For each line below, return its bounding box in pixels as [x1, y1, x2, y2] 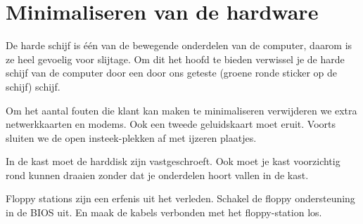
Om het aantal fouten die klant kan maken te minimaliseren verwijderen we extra [6, 103, 357, 117]
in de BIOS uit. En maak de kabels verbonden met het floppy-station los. [6, 205, 322, 220]
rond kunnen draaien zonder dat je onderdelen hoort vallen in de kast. [6, 167, 309, 182]
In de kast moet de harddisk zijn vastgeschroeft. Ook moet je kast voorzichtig [6, 154, 340, 169]
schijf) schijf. [6, 79, 60, 93]
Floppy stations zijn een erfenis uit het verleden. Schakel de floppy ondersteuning [6, 191, 355, 206]
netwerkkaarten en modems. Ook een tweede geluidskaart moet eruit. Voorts [6, 117, 336, 131]
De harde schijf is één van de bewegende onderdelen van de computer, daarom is [6, 38, 352, 53]
